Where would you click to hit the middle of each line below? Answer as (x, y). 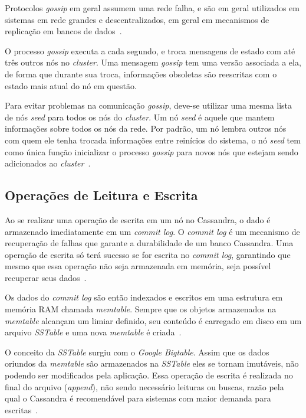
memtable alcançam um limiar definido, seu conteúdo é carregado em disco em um (153, 320)
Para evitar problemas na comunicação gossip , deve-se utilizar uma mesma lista (149, 105)
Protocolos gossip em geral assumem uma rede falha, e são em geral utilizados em (152, 8)
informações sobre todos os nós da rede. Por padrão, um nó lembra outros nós (146, 128)
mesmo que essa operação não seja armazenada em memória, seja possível (138, 266)
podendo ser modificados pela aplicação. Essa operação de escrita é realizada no (149, 375)
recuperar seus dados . (46, 277)
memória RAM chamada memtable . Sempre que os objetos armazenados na (141, 309)
